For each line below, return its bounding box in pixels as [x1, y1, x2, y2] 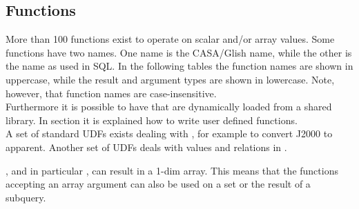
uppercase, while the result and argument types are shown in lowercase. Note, [6, 72, 335, 86]
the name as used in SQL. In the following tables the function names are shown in [6, 59, 353, 73]
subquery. [6, 190, 46, 204]
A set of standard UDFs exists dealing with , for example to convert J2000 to [6, 126, 333, 141]
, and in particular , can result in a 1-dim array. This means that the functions [6, 163, 338, 177]
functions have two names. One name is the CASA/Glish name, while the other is [6, 45, 352, 59]
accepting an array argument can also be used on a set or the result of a [6, 177, 311, 191]
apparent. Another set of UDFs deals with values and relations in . [6, 139, 287, 154]
